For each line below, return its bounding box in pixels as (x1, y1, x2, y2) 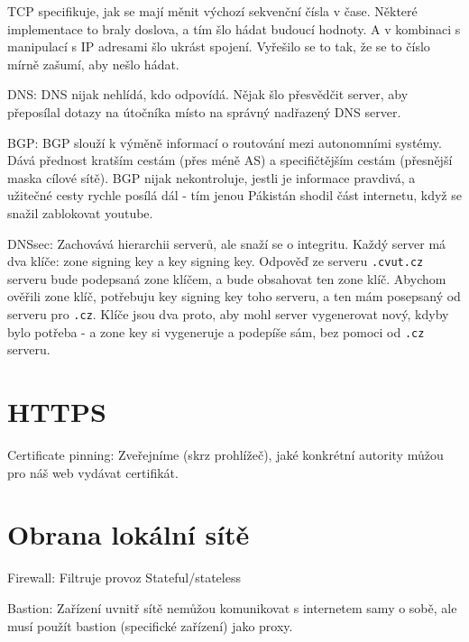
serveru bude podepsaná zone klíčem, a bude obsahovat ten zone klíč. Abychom (7, 269, 446, 288)
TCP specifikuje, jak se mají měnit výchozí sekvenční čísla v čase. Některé (7, 2, 418, 20)
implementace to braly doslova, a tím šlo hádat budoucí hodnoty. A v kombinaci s (7, 19, 461, 38)
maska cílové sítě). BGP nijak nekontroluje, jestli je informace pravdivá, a (7, 168, 416, 187)
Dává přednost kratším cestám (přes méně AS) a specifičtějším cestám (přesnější (7, 151, 453, 170)
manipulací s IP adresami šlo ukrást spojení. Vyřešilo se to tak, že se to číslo (7, 37, 430, 56)
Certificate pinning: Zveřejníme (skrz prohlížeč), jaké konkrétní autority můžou (7, 445, 444, 463)
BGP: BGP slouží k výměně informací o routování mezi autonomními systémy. (7, 133, 442, 151)
